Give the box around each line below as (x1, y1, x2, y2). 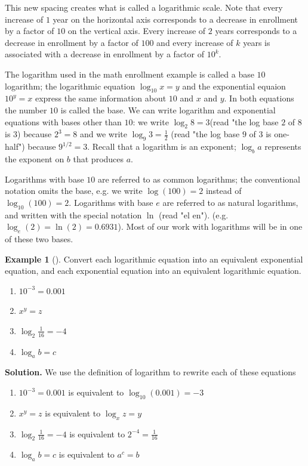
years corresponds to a (215, 24, 297, 37)
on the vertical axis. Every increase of (67, 24, 206, 37)
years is (243, 36, 270, 48)
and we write (79, 128, 127, 140)
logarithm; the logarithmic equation (5, 79, 135, 92)
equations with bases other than (5, 115, 122, 128)
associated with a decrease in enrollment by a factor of (5, 48, 204, 60)
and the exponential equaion (182, 79, 286, 92)
